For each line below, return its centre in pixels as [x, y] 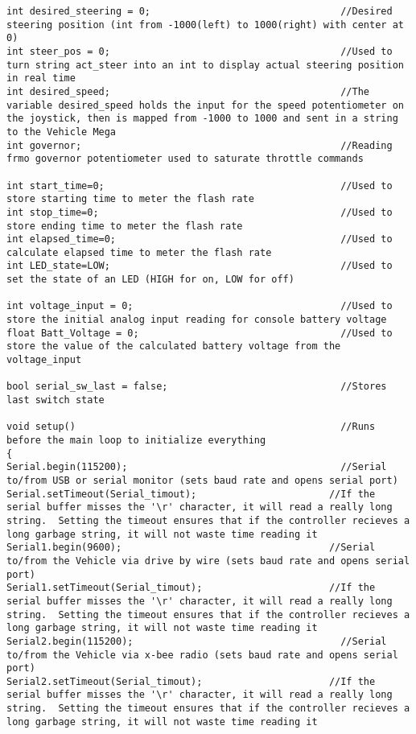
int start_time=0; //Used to [200, 186]
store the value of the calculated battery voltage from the [174, 346]
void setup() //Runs [191, 427]
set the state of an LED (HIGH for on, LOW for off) [150, 280]
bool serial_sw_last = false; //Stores [197, 387]
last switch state [56, 400]
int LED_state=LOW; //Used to [200, 266]
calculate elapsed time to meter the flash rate [139, 252]
